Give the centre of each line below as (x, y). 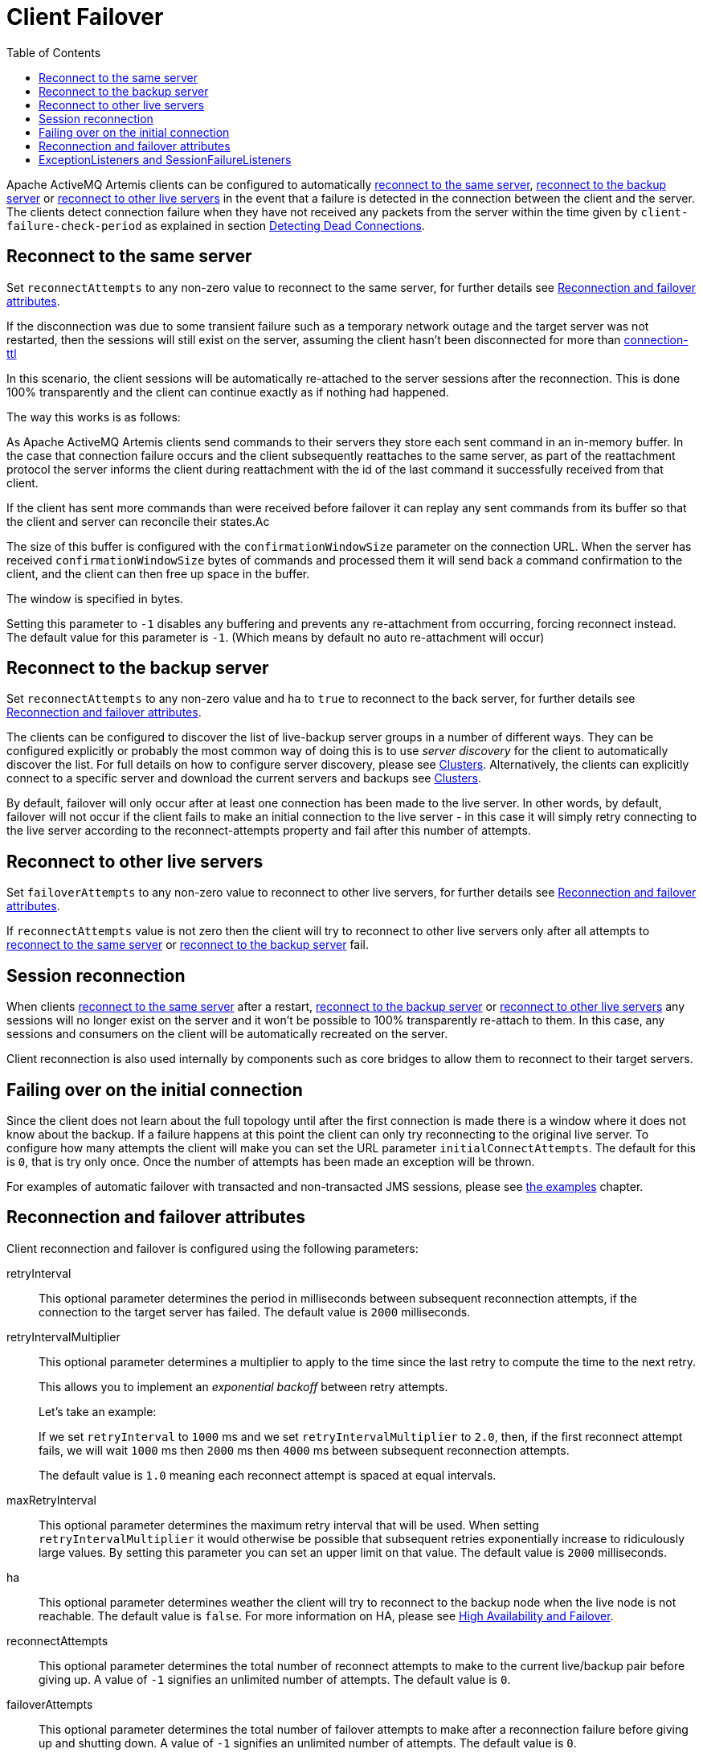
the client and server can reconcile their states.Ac (138, 521)
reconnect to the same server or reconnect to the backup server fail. (188, 945)
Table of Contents (54, 52)
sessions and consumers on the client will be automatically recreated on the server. (227, 1034)
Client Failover (85, 17)
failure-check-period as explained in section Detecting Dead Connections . (216, 225)
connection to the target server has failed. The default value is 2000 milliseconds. (255, 1312)
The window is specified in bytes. (95, 598)
